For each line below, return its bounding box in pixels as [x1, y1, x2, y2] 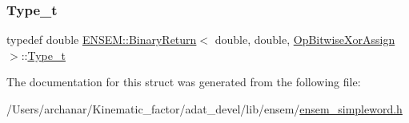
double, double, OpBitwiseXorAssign [215, 31, 395, 48]
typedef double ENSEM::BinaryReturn [6, 31, 197, 48]
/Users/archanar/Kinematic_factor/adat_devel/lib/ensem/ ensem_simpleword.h [6, 101, 403, 117]
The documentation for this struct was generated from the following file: [6, 73, 361, 90]
